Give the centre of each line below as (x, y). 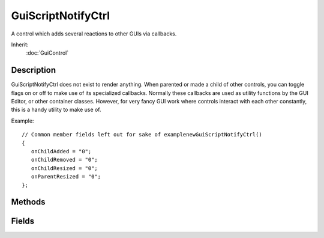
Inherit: (20, 44)
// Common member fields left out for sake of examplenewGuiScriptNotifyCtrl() (142, 135)
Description (34, 70)
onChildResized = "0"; (64, 168)
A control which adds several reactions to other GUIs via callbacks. (94, 34)
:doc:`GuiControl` (47, 53)
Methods (28, 202)
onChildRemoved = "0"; (64, 160)
